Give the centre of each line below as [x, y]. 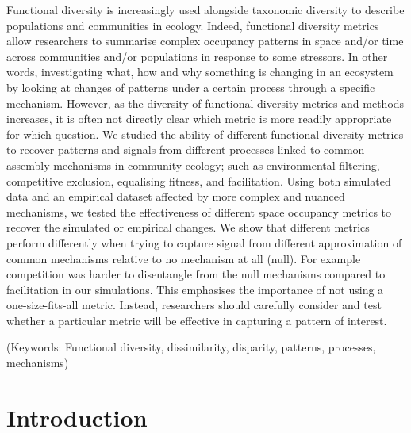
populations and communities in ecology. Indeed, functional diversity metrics [193, 25]
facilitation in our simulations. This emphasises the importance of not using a [195, 289]
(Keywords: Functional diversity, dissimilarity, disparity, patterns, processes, [191, 347]
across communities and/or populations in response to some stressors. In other [197, 56]
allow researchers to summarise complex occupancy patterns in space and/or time [205, 41]
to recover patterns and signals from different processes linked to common [186, 149]
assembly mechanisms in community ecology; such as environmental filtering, [193, 165]
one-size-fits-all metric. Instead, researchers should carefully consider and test [194, 305]
